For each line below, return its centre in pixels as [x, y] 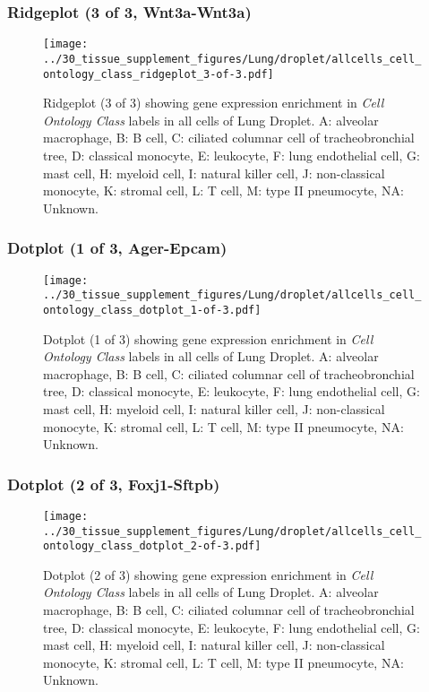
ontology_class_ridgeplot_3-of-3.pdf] [159, 74]
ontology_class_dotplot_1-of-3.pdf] [152, 310]
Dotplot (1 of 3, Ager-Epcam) [117, 248]
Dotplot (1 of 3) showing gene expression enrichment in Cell [208, 338]
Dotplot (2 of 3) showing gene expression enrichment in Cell [208, 574]
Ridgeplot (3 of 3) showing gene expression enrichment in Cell [214, 103]
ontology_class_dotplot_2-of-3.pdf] [152, 546]
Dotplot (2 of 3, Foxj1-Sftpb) [114, 484]
